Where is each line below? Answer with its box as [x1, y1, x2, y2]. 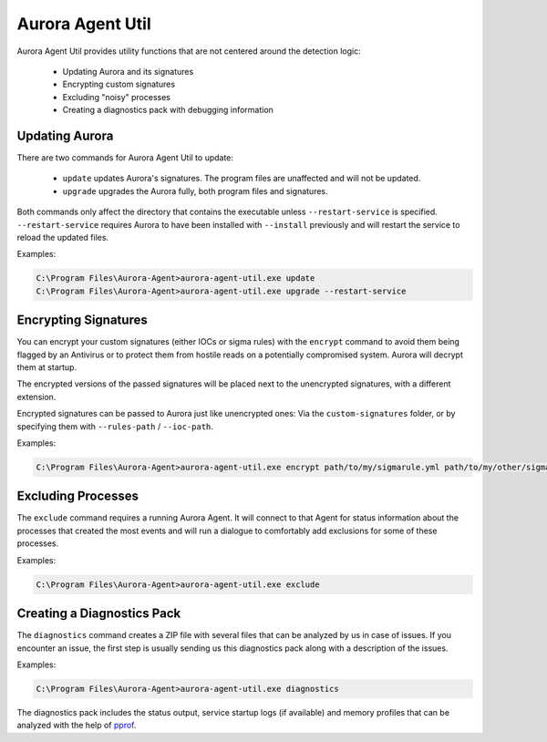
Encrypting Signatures [16, 313, 148, 328]
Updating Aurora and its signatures [62, 66, 194, 77]
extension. [16, 391, 57, 402]
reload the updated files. [16, 232, 109, 242]
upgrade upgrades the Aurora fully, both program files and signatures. [62, 185, 328, 196]
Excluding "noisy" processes [62, 91, 170, 102]
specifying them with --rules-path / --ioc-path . [16, 420, 214, 432]
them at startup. [16, 362, 77, 373]
